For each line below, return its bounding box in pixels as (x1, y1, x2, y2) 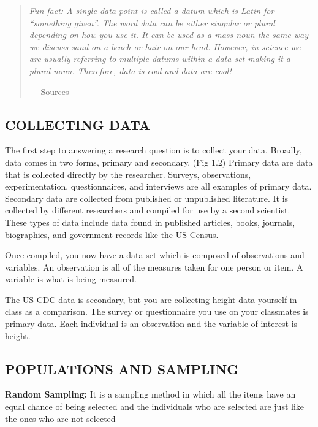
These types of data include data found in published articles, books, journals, (5, 215, 295, 228)
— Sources (29, 85, 69, 98)
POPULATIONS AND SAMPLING (5, 359, 239, 378)
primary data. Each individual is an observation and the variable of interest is (5, 317, 298, 330)
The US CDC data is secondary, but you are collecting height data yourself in (5, 293, 297, 306)
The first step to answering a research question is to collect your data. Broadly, (5, 144, 302, 156)
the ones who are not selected (5, 412, 116, 425)
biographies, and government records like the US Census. (5, 228, 219, 240)
